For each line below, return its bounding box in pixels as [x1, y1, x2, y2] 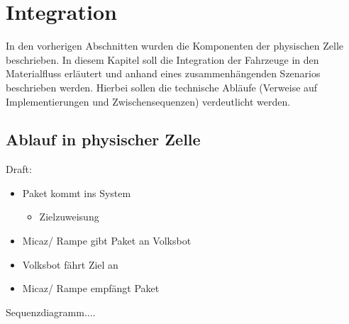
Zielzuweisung [39, 209, 99, 224]
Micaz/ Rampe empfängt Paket [22, 281, 160, 296]
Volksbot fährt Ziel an [22, 257, 118, 272]
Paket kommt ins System [22, 185, 131, 200]
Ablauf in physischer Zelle [6, 128, 201, 150]
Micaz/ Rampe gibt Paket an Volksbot [22, 233, 192, 248]
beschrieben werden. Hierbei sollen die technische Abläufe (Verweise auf [6, 79, 318, 94]
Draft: [6, 162, 32, 177]
